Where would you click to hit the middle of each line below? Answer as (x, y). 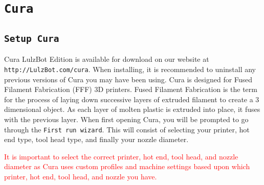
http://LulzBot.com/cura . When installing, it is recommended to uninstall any (130, 69)
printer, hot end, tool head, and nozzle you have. (81, 176)
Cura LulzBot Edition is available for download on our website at (107, 59)
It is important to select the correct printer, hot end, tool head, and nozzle (121, 156)
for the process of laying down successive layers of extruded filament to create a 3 (132, 99)
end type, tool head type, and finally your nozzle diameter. (96, 139)
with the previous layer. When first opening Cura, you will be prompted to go (126, 119)
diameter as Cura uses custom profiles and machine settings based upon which (127, 166)
